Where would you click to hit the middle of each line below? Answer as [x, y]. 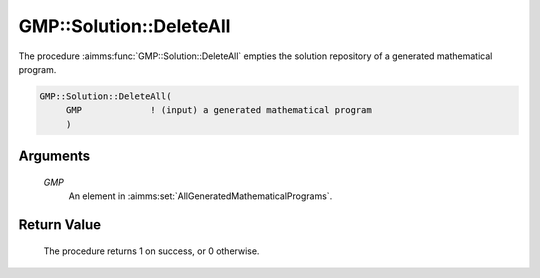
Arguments [54, 156]
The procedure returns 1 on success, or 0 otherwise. [151, 251]
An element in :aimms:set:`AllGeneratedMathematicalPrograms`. [200, 196]
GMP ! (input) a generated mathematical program [218, 110]
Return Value [60, 224]
